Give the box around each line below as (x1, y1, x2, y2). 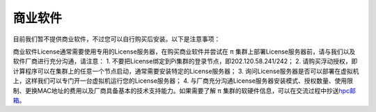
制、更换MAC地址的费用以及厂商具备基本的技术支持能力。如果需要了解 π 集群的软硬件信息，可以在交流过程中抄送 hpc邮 (13, 86, 357, 95)
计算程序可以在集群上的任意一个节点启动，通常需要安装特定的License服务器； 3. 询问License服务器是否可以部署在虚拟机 (13, 67, 359, 75)
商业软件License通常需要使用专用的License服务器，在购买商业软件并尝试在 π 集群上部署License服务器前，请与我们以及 (13, 47, 356, 56)
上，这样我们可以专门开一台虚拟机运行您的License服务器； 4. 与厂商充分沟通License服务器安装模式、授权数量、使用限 (13, 77, 354, 85)
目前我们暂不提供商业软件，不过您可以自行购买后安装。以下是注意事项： (13, 35, 221, 43)
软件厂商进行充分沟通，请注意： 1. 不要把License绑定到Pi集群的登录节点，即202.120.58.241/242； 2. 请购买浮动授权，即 (13, 57, 358, 65)
